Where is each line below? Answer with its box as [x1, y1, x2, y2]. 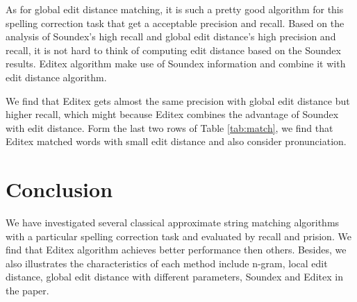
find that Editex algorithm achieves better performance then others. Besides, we [6, 242, 347, 257]
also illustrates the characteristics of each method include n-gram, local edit [6, 255, 328, 270]
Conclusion [6, 175, 113, 203]
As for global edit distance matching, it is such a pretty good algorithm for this [6, 2, 344, 16]
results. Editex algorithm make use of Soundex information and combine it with [6, 56, 346, 71]
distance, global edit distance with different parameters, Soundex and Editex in [6, 269, 343, 284]
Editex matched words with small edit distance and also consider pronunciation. [6, 134, 347, 149]
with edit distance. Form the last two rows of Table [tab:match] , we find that [6, 120, 333, 135]
